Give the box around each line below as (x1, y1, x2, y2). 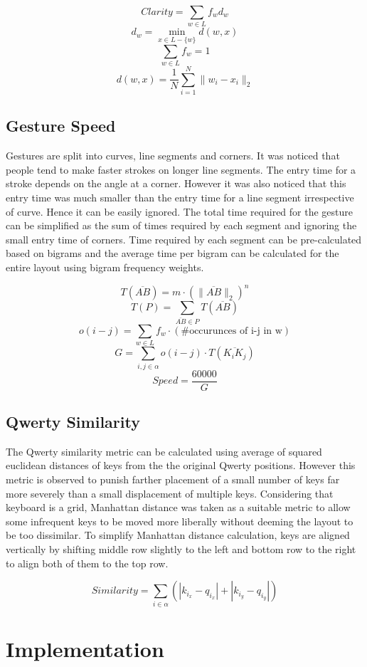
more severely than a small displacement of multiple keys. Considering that (6, 485, 334, 500)
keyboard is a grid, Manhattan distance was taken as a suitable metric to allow (6, 500, 351, 515)
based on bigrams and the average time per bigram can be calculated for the (6, 246, 339, 261)
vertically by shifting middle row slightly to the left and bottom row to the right (6, 542, 356, 557)
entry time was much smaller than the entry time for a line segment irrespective (6, 189, 354, 204)
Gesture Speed (6, 115, 116, 137)
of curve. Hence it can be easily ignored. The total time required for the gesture (6, 204, 353, 219)
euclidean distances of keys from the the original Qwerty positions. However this (6, 458, 356, 473)
